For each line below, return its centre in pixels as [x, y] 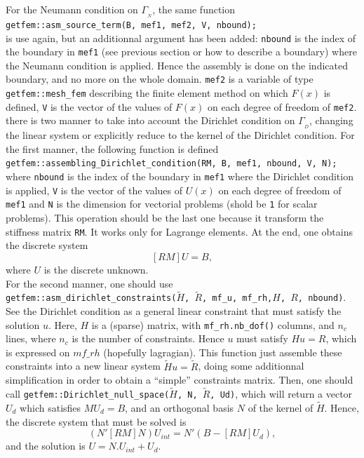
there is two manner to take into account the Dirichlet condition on [150, 120]
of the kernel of [281, 407]
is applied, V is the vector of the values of [94, 190]
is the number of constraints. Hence [148, 338]
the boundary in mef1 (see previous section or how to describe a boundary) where [181, 52]
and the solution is [46, 446]
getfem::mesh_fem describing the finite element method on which [147, 93]
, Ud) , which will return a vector [281, 394]
